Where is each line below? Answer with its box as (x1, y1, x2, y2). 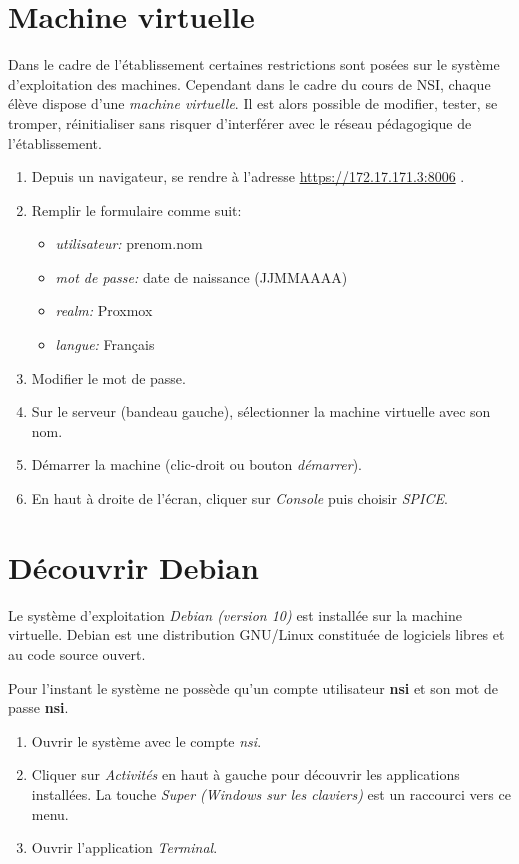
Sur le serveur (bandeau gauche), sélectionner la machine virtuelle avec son (31, 401, 491, 422)
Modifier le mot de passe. (31, 367, 186, 388)
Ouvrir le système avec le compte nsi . (31, 730, 262, 751)
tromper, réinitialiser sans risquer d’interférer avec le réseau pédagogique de (8, 112, 472, 133)
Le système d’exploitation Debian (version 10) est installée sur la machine (8, 604, 462, 625)
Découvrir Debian (8, 546, 259, 587)
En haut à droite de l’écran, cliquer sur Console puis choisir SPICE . (31, 488, 448, 509)
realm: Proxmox (55, 300, 153, 321)
